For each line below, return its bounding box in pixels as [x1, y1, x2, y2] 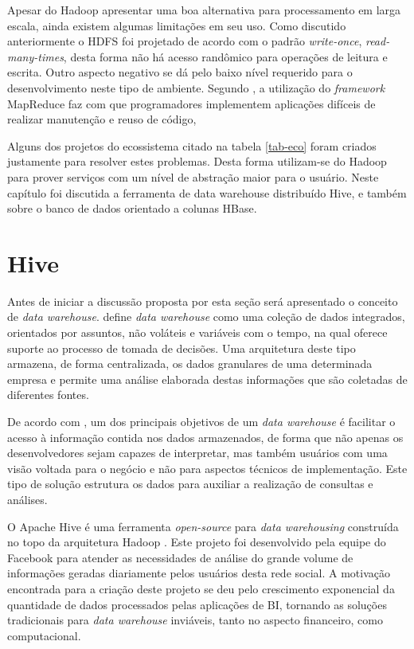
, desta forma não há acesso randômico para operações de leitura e [63, 48, 388, 65]
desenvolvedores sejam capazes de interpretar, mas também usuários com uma [7, 444, 388, 461]
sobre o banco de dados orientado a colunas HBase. [7, 200, 257, 217]
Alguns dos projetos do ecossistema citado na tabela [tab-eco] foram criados [7, 137, 377, 154]
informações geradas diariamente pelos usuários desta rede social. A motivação [7, 565, 390, 581]
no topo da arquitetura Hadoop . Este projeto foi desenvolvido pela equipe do [7, 534, 386, 550]
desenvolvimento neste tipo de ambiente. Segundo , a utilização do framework [7, 79, 385, 96]
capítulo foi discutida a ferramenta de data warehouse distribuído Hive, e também [7, 184, 407, 201]
